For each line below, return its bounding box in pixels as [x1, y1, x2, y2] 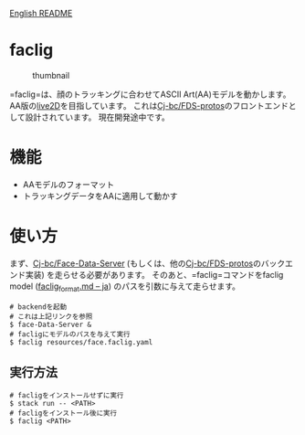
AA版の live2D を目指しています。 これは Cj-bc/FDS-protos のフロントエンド [9, 100, 289, 111]
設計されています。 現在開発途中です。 [25, 111, 171, 122]
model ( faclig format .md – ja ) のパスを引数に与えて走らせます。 [9, 281, 240, 293]
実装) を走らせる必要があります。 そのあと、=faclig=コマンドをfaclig [25, 269, 284, 280]
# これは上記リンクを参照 [9, 312, 93, 321]
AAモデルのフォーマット [22, 178, 115, 190]
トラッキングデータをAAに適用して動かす [22, 190, 178, 201]
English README [9, 8, 73, 18]
